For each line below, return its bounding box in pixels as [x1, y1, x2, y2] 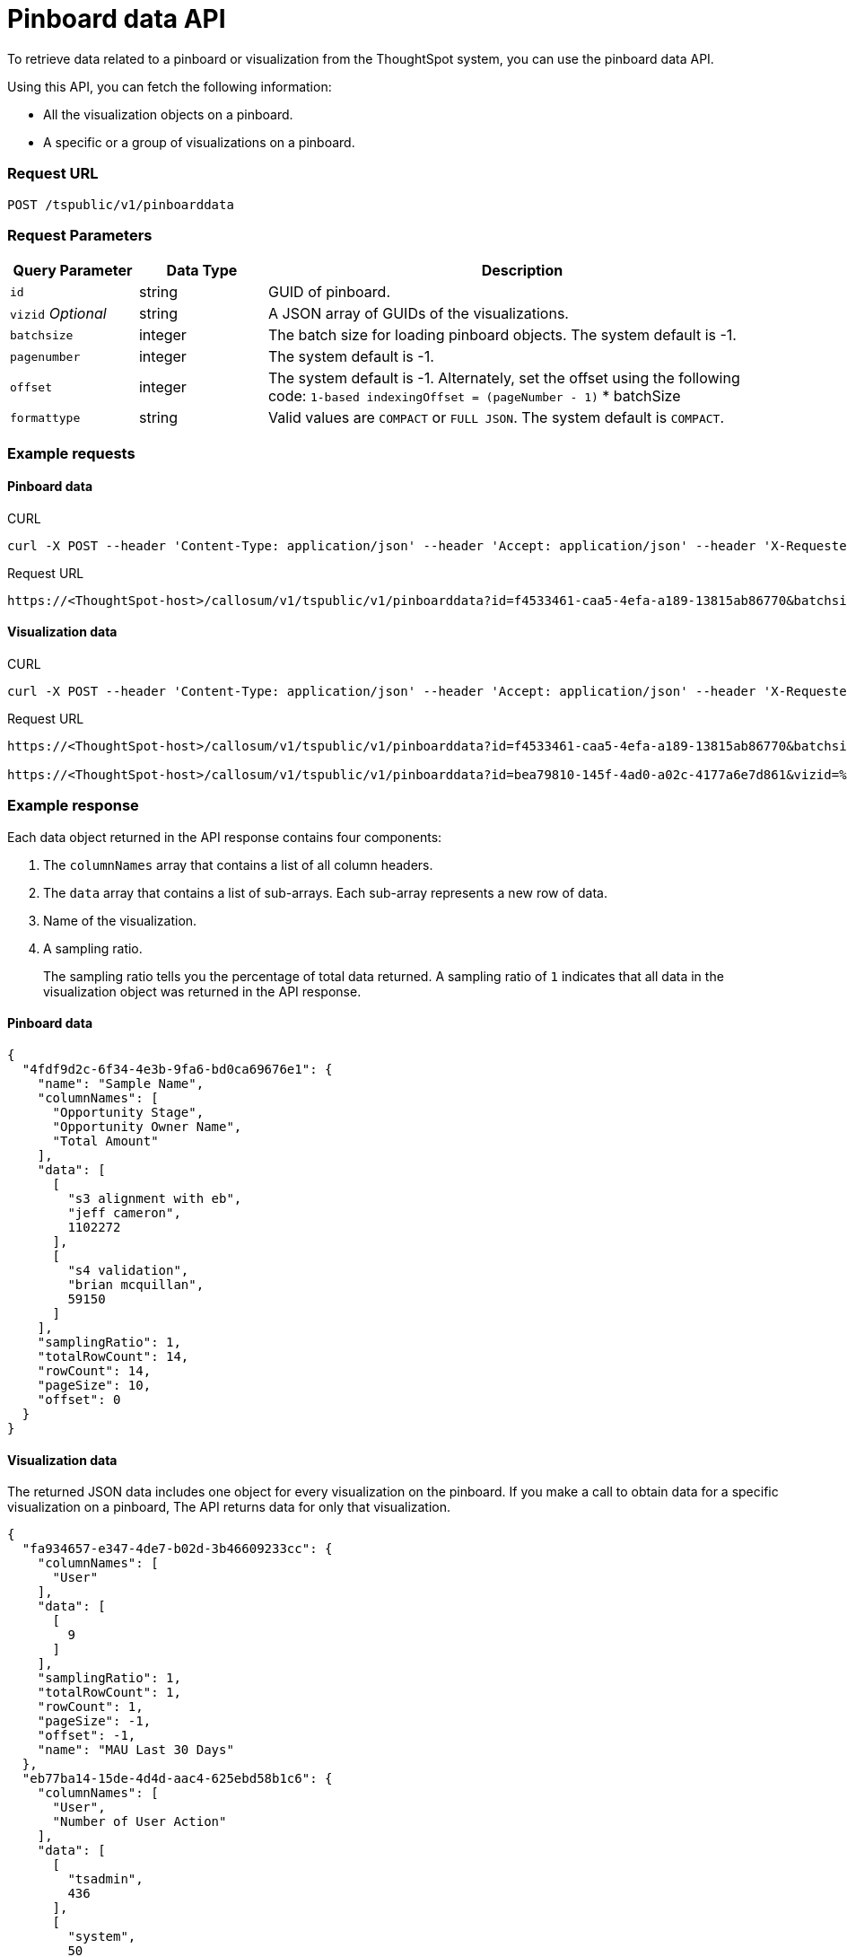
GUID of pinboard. [267, 283, 390, 302]
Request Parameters [7, 225, 153, 244]
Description [481, 261, 563, 280]
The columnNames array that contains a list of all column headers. [43, 856, 433, 873]
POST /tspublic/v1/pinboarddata [7, 197, 234, 212]
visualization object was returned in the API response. [43, 983, 362, 999]
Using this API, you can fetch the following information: [7, 78, 332, 94]
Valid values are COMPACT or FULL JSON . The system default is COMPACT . [267, 408, 725, 427]
